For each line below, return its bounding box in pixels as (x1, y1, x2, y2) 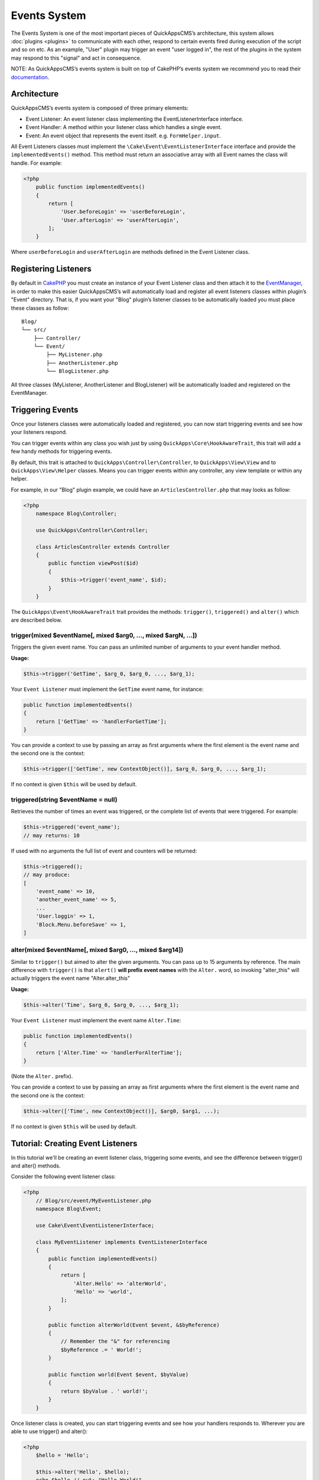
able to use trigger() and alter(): (11, 1427, 88, 1435)
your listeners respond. (11, 429, 67, 436)
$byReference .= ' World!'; (60, 1346, 142, 1353)
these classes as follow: (11, 304, 69, 311)
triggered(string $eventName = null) (11, 796, 118, 804)
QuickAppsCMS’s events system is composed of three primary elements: (11, 104, 189, 112)
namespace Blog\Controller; (35, 510, 118, 517)
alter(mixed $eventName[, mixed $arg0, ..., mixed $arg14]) (11, 946, 184, 954)
